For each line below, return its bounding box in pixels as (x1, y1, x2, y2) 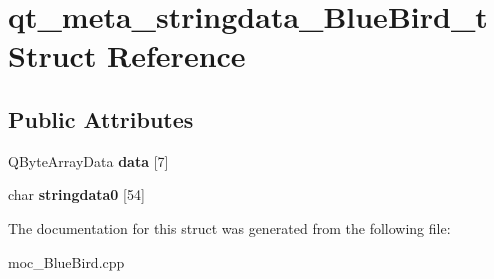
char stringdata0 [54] (8, 184, 145, 205)
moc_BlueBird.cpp (8, 251, 125, 272)
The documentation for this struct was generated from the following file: (8, 217, 451, 238)
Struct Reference (8, 35, 246, 76)
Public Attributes (8, 103, 194, 134)
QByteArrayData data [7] (8, 150, 169, 171)
